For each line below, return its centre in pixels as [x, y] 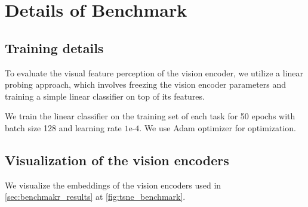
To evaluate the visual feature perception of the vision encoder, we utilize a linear [154, 72]
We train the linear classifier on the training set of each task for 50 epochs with [150, 116]
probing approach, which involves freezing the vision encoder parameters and [146, 84]
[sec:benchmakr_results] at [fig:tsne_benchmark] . [95, 197]
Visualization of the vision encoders [117, 160]
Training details [54, 47]
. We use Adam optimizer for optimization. [218, 127]
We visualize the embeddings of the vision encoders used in [113, 185]
